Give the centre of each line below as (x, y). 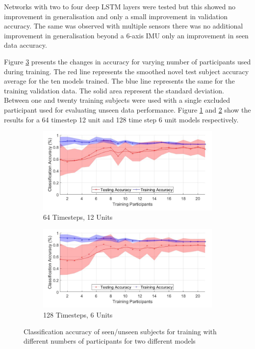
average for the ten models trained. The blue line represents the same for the (119, 81)
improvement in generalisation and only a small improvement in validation (116, 16)
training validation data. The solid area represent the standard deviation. (114, 90)
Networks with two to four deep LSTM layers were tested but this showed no (120, 6)
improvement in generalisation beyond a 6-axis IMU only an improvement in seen (126, 35)
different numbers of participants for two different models (110, 341)
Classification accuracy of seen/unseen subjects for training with (120, 331)
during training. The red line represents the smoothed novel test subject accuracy (127, 71)
